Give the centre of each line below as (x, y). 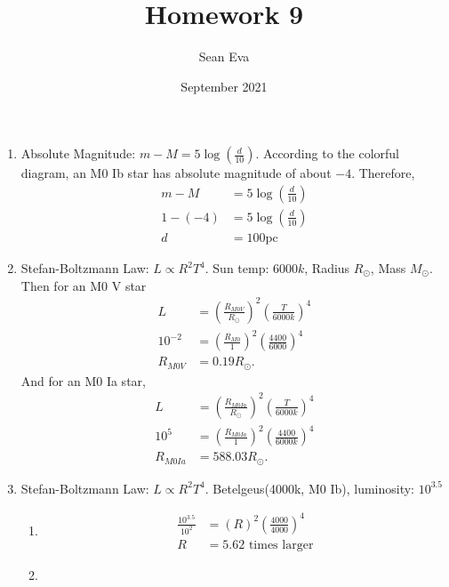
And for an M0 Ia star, (83, 380)
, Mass (388, 268)
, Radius (327, 268)
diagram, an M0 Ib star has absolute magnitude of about (176, 173)
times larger (281, 546)
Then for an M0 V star (84, 285)
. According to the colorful (327, 153)
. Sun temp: (237, 268)
